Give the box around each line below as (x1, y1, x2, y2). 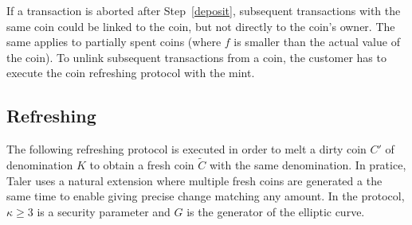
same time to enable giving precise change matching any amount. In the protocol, (6, 188, 405, 204)
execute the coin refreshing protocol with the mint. (6, 64, 255, 81)
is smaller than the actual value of (233, 33, 400, 50)
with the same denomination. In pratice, (209, 156, 406, 173)
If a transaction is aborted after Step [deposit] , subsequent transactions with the (6, 2, 401, 18)
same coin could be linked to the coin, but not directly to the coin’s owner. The (6, 17, 395, 34)
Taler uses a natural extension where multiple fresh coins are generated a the (6, 172, 383, 188)
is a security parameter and (37, 203, 171, 219)
